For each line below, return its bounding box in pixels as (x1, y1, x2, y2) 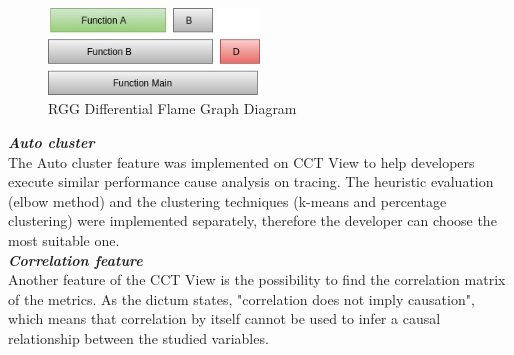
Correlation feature (8, 249, 143, 270)
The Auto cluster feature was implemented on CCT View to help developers (8, 151, 475, 172)
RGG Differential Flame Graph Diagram (48, 98, 297, 119)
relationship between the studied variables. (8, 327, 269, 348)
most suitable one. (8, 229, 120, 250)
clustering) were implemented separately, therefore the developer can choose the (8, 210, 497, 231)
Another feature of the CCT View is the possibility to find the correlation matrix (8, 269, 506, 290)
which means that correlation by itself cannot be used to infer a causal (8, 308, 441, 329)
